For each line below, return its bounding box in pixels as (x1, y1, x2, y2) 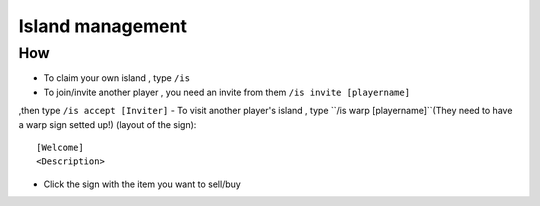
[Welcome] (36, 141, 84, 153)
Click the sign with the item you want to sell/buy (43, 178, 242, 190)
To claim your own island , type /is (43, 72, 190, 84)
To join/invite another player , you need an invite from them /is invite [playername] (43, 86, 410, 98)
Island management (18, 15, 187, 37)
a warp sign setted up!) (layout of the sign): (18, 118, 197, 130)
